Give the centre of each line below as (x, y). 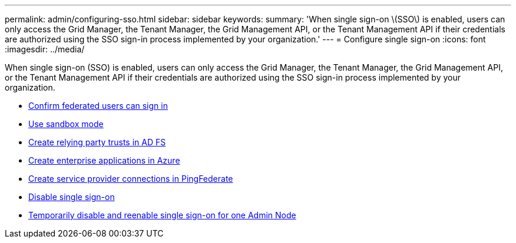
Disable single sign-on (72, 197)
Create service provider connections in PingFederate (131, 179)
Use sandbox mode (66, 124)
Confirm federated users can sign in (98, 106)
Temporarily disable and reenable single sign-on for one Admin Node (162, 215)
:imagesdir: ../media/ (45, 49)
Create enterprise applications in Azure (104, 160)
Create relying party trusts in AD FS (97, 142)
